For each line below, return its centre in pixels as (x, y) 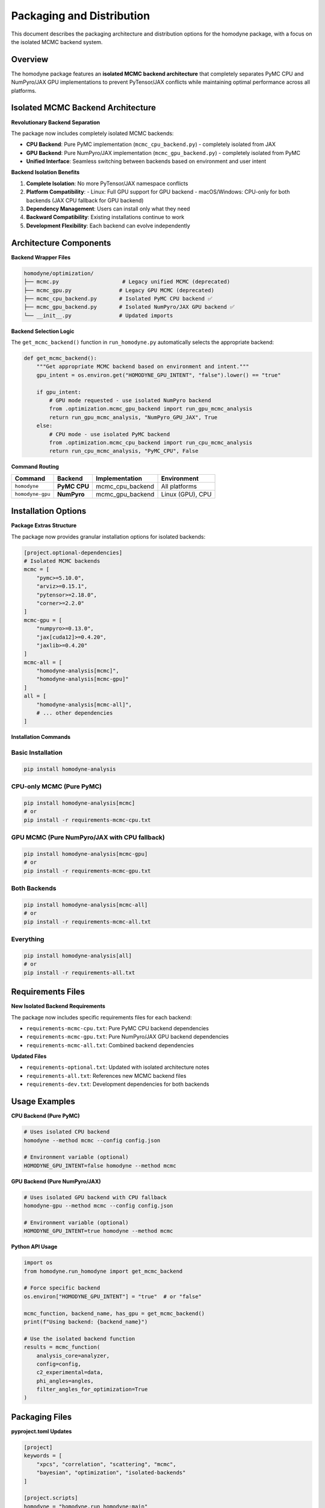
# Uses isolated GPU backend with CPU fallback (95, 1197)
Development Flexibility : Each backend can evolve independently (108, 226)
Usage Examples (43, 1102)
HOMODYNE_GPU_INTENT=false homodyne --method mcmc (100, 1165)
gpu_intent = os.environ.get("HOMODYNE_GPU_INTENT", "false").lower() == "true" (159, 375)
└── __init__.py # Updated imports (98, 315)
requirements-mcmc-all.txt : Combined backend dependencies (110, 1045)
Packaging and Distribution (81, 16)
